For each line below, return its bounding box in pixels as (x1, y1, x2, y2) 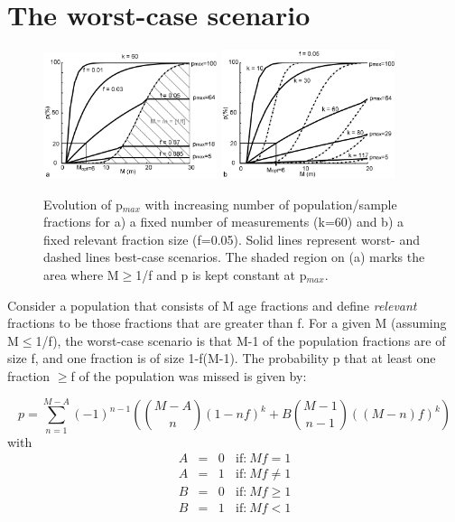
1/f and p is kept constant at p (135, 265, 307, 284)
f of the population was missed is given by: (70, 366, 307, 385)
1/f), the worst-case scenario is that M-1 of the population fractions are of (35, 331, 446, 350)
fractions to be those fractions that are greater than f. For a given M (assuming (7, 313, 447, 332)
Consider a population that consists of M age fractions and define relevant (7, 295, 417, 314)
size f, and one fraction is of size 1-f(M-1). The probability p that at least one (7, 349, 436, 368)
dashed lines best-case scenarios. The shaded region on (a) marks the (43, 247, 425, 266)
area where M (43, 265, 119, 284)
